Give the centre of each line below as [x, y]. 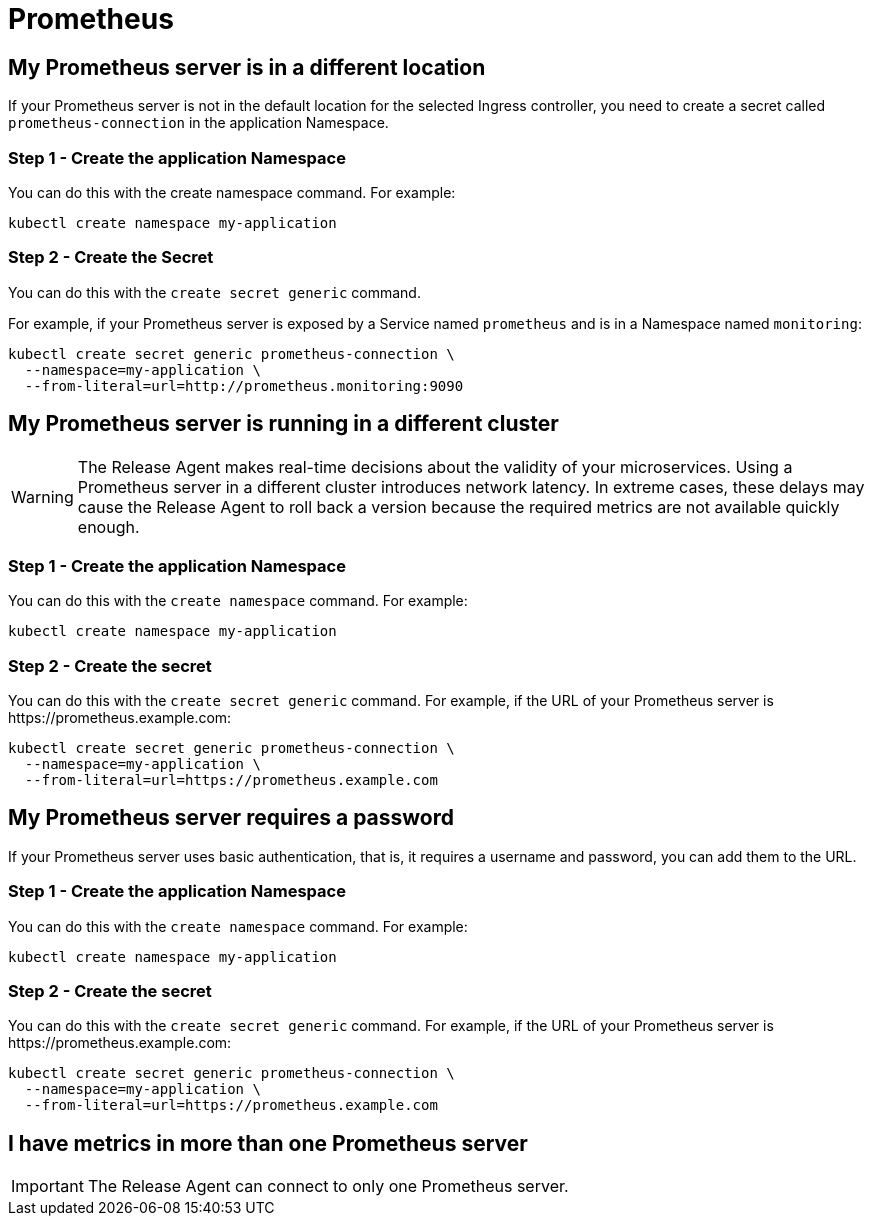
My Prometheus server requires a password [231, 818]
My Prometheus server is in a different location [247, 67]
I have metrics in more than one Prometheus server [268, 1143]
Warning [42, 496]
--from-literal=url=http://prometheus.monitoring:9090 [244, 385]
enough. [108, 526]
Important [47, 1186]
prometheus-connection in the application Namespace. [198, 123]
